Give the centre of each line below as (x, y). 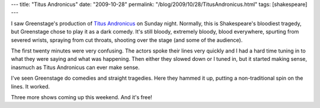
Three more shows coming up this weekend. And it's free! (81, 97)
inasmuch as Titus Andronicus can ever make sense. (75, 67)
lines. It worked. (31, 86)
